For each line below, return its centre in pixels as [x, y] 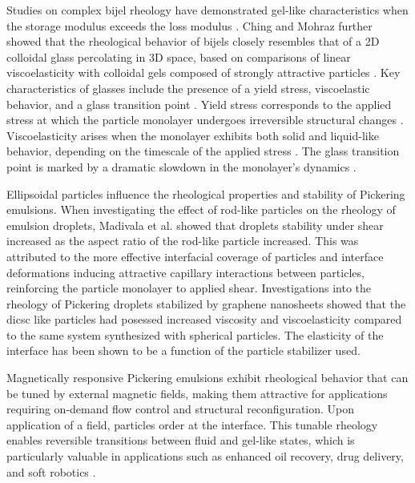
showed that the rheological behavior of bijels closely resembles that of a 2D [193, 41]
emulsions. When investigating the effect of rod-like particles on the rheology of [201, 209]
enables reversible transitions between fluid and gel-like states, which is [181, 440]
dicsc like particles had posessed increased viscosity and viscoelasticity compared [204, 319]
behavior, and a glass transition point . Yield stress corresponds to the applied [199, 104]
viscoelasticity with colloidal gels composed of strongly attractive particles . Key [203, 72]
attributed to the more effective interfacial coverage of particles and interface [195, 256]
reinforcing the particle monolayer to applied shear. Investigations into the [189, 288]
